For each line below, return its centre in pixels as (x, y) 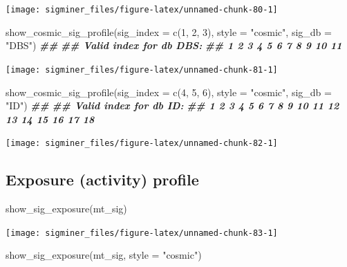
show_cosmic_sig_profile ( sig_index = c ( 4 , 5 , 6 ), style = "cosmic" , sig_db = (169, 92)
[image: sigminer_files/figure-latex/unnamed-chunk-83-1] (142, 233)
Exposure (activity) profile (102, 179)
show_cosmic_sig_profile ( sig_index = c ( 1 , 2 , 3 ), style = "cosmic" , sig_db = (169, 31)
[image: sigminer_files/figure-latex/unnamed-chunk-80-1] (142, 10)
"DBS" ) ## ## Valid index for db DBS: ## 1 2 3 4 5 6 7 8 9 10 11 (174, 45)
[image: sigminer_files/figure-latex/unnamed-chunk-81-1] (142, 70)
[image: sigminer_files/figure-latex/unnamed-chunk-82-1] (142, 144)
